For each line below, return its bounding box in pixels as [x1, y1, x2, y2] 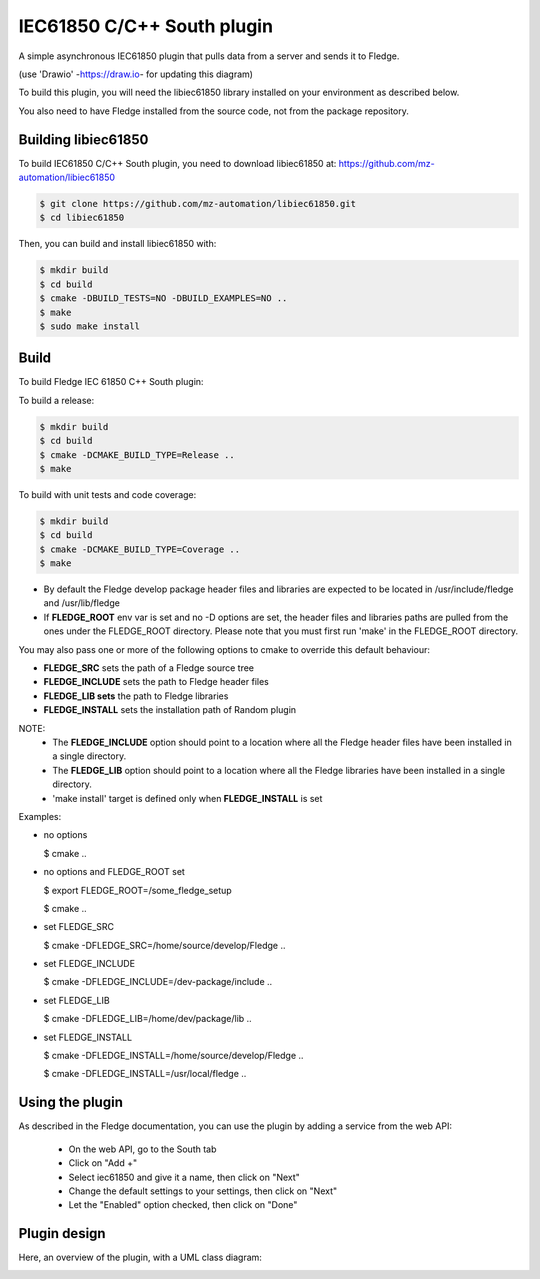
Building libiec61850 [18, 131, 149, 148]
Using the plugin [18, 1094, 124, 1111]
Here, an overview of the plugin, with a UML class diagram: [18, 1251, 262, 1264]
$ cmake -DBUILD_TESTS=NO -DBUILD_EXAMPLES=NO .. [39, 293, 288, 304]
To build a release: [18, 394, 95, 406]
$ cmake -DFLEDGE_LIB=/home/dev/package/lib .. [43, 1013, 252, 1025]
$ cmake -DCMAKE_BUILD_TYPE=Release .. [39, 449, 235, 460]
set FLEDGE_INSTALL [43, 1031, 133, 1043]
